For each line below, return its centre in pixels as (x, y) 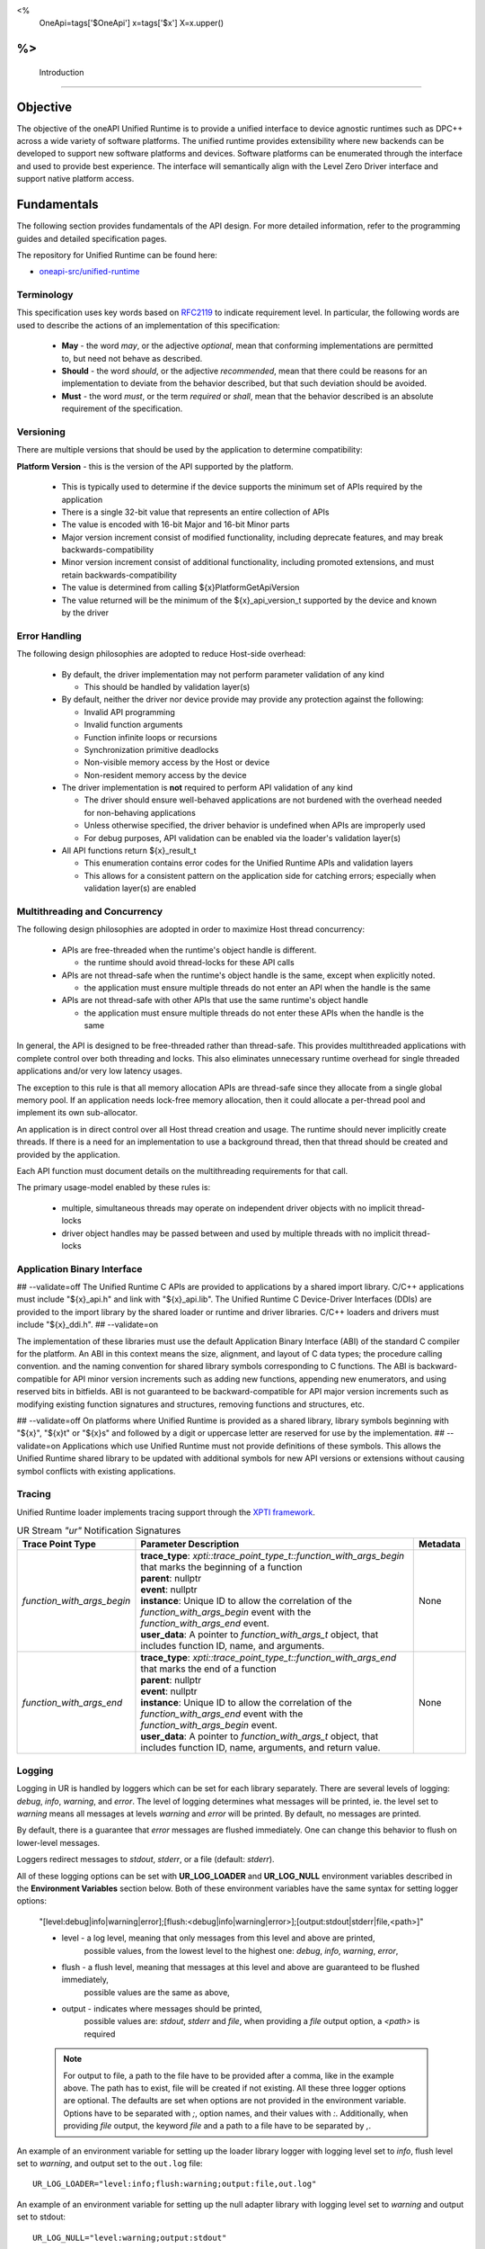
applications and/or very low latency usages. (100, 1071)
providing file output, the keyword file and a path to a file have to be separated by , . (217, 2126)
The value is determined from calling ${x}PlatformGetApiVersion (181, 587)
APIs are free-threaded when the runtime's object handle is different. (189, 950)
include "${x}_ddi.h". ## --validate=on (88, 1325)
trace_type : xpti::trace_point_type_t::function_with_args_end (269, 1658)
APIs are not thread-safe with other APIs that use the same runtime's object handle (215, 1000)
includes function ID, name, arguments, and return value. (260, 1748)
